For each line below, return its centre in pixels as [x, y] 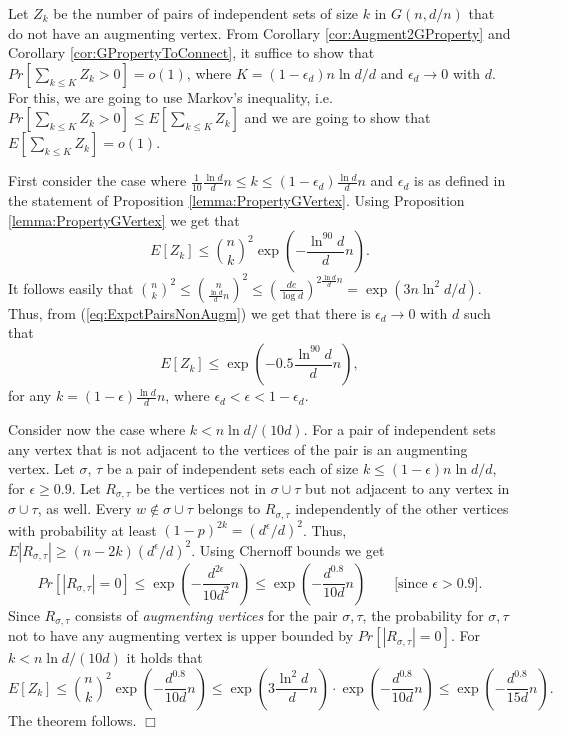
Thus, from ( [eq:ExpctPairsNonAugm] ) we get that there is [189, 312]
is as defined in [460, 180]
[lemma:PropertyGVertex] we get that [124, 219]
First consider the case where [97, 180]
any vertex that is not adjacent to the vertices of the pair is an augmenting [238, 448]
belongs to [229, 508]
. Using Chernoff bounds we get [288, 549]
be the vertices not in [201, 487]
